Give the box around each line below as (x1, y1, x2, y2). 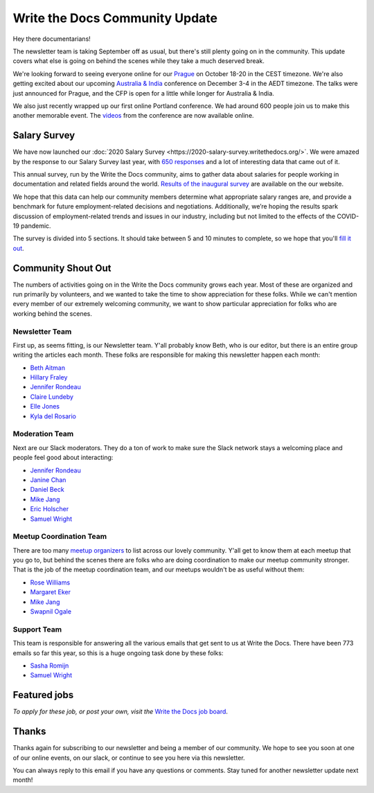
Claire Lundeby (30, 392, 74, 401)
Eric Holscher (30, 505, 69, 513)
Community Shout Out (12, 262, 112, 274)
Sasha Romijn (30, 661, 69, 670)
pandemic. (21, 222, 51, 230)
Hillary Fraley (30, 373, 68, 382)
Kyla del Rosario (30, 412, 76, 420)
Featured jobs (12, 689, 74, 701)
